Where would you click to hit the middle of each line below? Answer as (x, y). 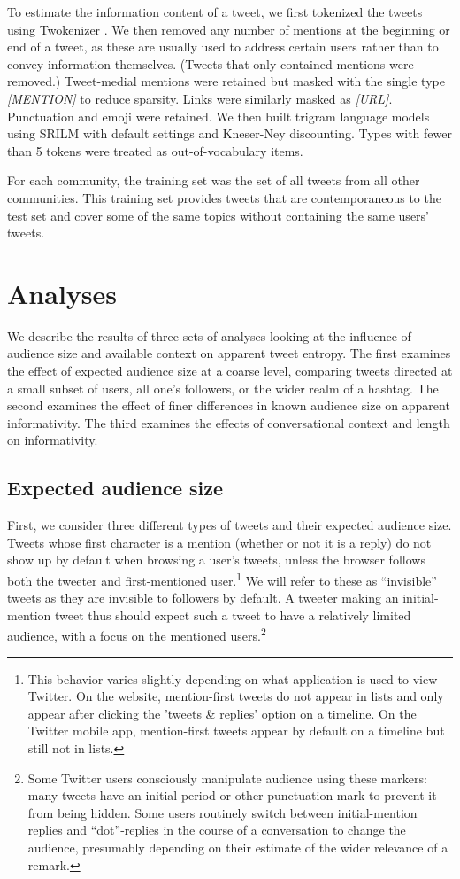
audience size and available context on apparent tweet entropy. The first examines (229, 353)
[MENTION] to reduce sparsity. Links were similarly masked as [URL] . (200, 98)
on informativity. (53, 440)
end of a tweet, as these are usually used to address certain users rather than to (223, 47)
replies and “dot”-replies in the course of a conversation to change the (217, 830)
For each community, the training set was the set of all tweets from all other (214, 180)
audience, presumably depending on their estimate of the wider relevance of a (238, 848)
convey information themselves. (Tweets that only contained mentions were (211, 63)
